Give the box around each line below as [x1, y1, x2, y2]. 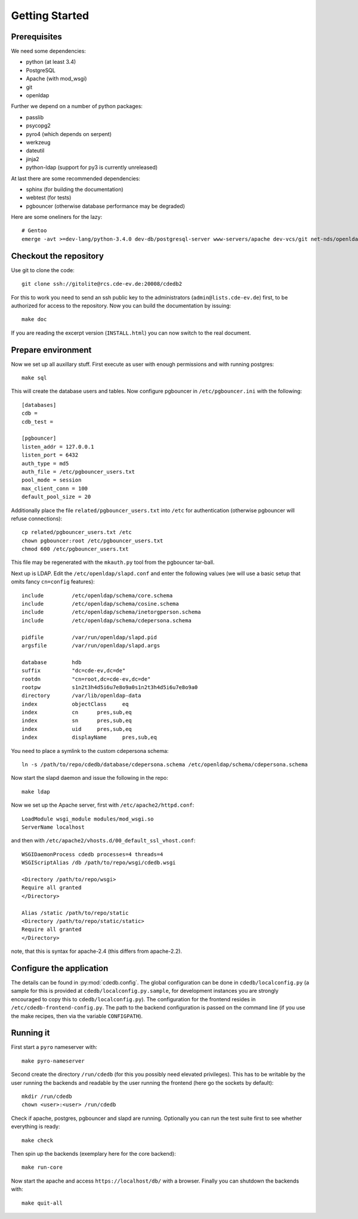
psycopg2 [26, 122, 51, 129]
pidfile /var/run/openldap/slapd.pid [21, 634, 158, 641]
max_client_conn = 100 [21, 485, 88, 492]
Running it [11, 1028, 50, 1038]
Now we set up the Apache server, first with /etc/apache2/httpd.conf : [11, 801, 195, 808]
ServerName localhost [21, 824, 85, 831]
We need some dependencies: [11, 48, 87, 55]
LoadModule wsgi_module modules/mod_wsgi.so [21, 815, 155, 822]
